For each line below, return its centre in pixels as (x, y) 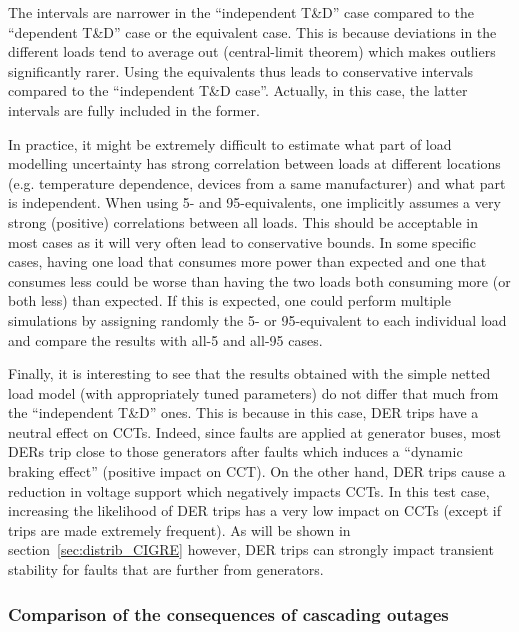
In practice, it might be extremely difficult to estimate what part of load (230, 143)
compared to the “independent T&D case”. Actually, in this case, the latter (238, 90)
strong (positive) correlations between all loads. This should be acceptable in (243, 221)
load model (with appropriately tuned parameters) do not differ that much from (253, 392)
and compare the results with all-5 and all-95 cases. (165, 339)
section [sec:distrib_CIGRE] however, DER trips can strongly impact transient (251, 549)
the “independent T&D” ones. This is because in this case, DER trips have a (243, 412)
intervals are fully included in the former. (134, 109)
